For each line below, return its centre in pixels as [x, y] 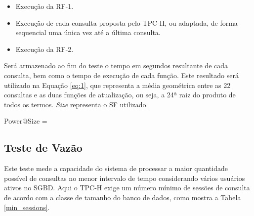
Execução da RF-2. [44, 49]
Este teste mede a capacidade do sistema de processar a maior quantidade [116, 168]
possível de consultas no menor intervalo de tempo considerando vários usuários [125, 178]
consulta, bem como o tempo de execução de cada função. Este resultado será [121, 75]
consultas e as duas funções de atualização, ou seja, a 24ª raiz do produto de [120, 95]
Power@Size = [26, 121]
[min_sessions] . [27, 207]
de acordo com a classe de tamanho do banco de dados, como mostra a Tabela [123, 197]
